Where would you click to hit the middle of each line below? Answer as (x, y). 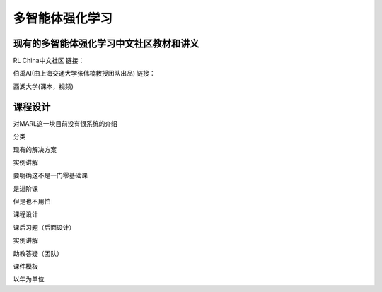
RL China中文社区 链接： (49, 61)
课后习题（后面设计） (44, 227)
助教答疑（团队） (38, 253)
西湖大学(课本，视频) (44, 86)
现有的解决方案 (35, 149)
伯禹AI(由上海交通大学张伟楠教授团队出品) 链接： (84, 74)
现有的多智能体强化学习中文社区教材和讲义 (106, 43)
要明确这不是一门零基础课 (50, 175)
